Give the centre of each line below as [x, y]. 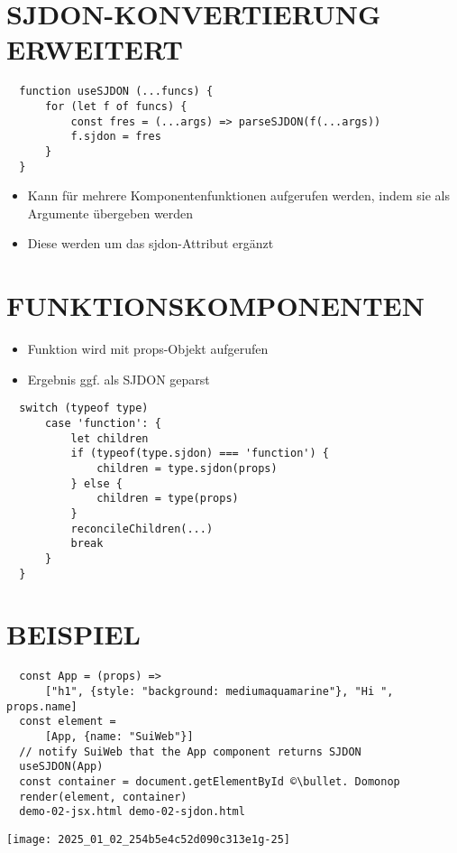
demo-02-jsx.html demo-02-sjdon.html [132, 812]
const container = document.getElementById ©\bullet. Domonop [210, 781]
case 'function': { [103, 423]
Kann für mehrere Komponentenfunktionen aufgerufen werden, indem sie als [239, 195]
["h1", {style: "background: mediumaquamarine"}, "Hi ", [219, 691]
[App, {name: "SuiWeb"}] [119, 736]
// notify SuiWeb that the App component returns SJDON [190, 751]
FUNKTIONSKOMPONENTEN [215, 306]
